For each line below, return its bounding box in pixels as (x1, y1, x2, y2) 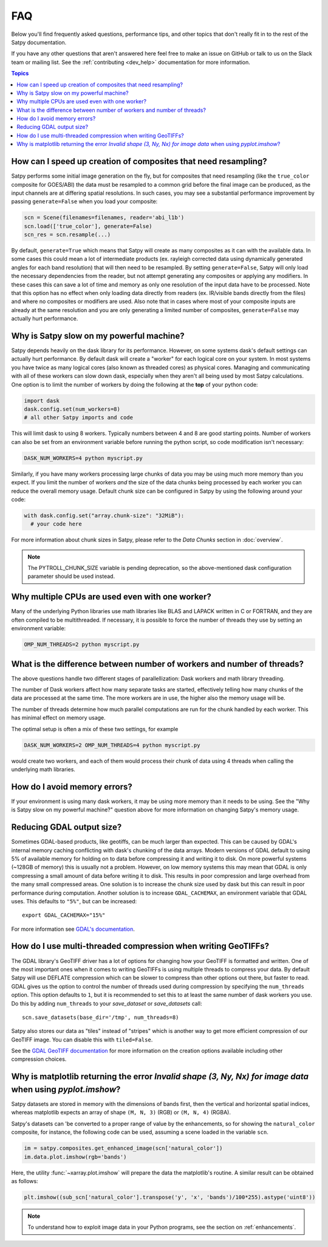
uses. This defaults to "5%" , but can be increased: (11, 897, 137, 905)
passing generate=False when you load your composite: (11, 198, 158, 205)
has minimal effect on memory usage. (11, 714, 106, 721)
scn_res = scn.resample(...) (24, 231, 111, 238)
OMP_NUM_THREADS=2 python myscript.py (24, 641, 140, 648)
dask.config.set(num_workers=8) (24, 406, 121, 413)
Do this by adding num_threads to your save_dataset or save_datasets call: (11, 999, 202, 1007)
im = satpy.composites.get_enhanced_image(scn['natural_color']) (24, 1145, 223, 1152)
